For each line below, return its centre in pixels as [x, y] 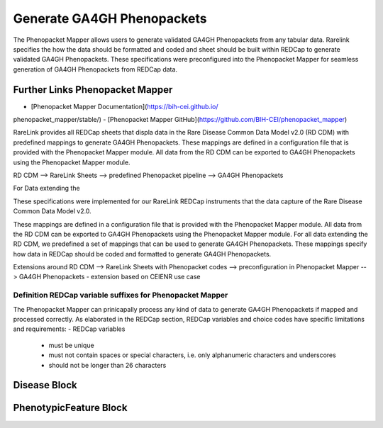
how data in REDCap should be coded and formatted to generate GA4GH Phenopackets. [142, 254]
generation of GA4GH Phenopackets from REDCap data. [95, 69]
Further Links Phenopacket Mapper [93, 90]
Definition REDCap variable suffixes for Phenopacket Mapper [121, 295]
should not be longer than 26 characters [107, 365]
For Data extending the [47, 188]
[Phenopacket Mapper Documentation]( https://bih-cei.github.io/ [124, 106]
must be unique [72, 345]
